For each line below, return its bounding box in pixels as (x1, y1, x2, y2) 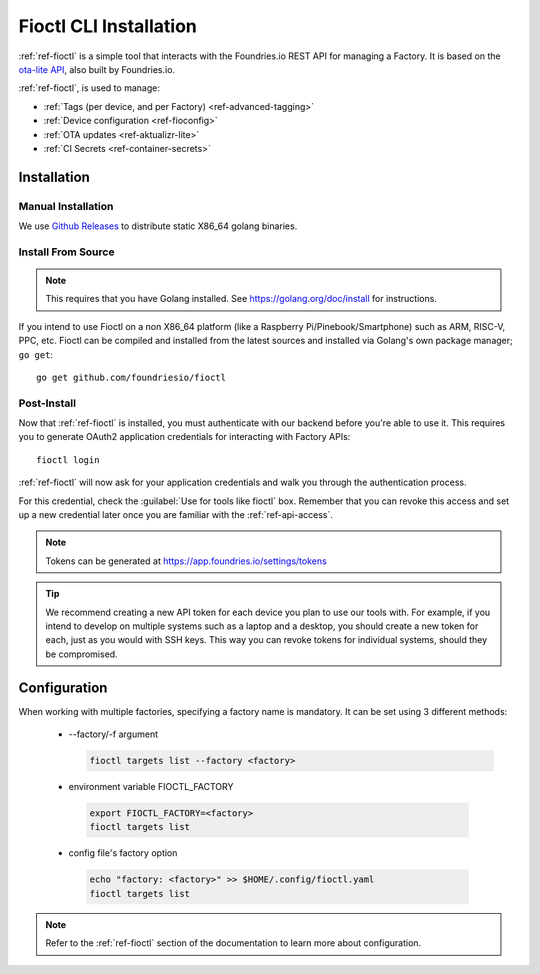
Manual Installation (18, 199, 114, 213)
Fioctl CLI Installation (18, 15, 197, 37)
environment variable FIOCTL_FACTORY (68, 781, 234, 793)
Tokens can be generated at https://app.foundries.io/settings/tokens (45, 555, 327, 567)
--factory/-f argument (68, 728, 159, 740)
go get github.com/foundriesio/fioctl (36, 371, 227, 383)
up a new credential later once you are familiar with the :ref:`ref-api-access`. (18, 509, 334, 521)
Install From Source (18, 245, 115, 259)
